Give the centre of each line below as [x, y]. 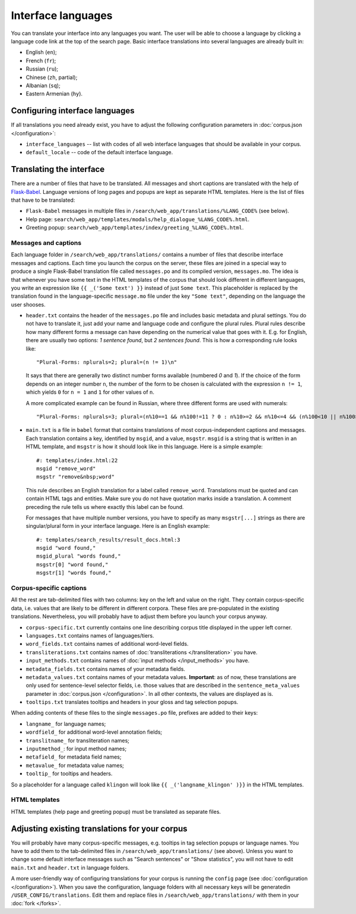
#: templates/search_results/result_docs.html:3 [108, 539]
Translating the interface [58, 169]
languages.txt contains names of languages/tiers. [90, 635]
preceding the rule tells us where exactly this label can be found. [105, 507]
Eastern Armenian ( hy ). [54, 94]
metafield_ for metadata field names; [74, 757]
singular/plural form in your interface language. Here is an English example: [118, 526]
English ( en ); [41, 52]
